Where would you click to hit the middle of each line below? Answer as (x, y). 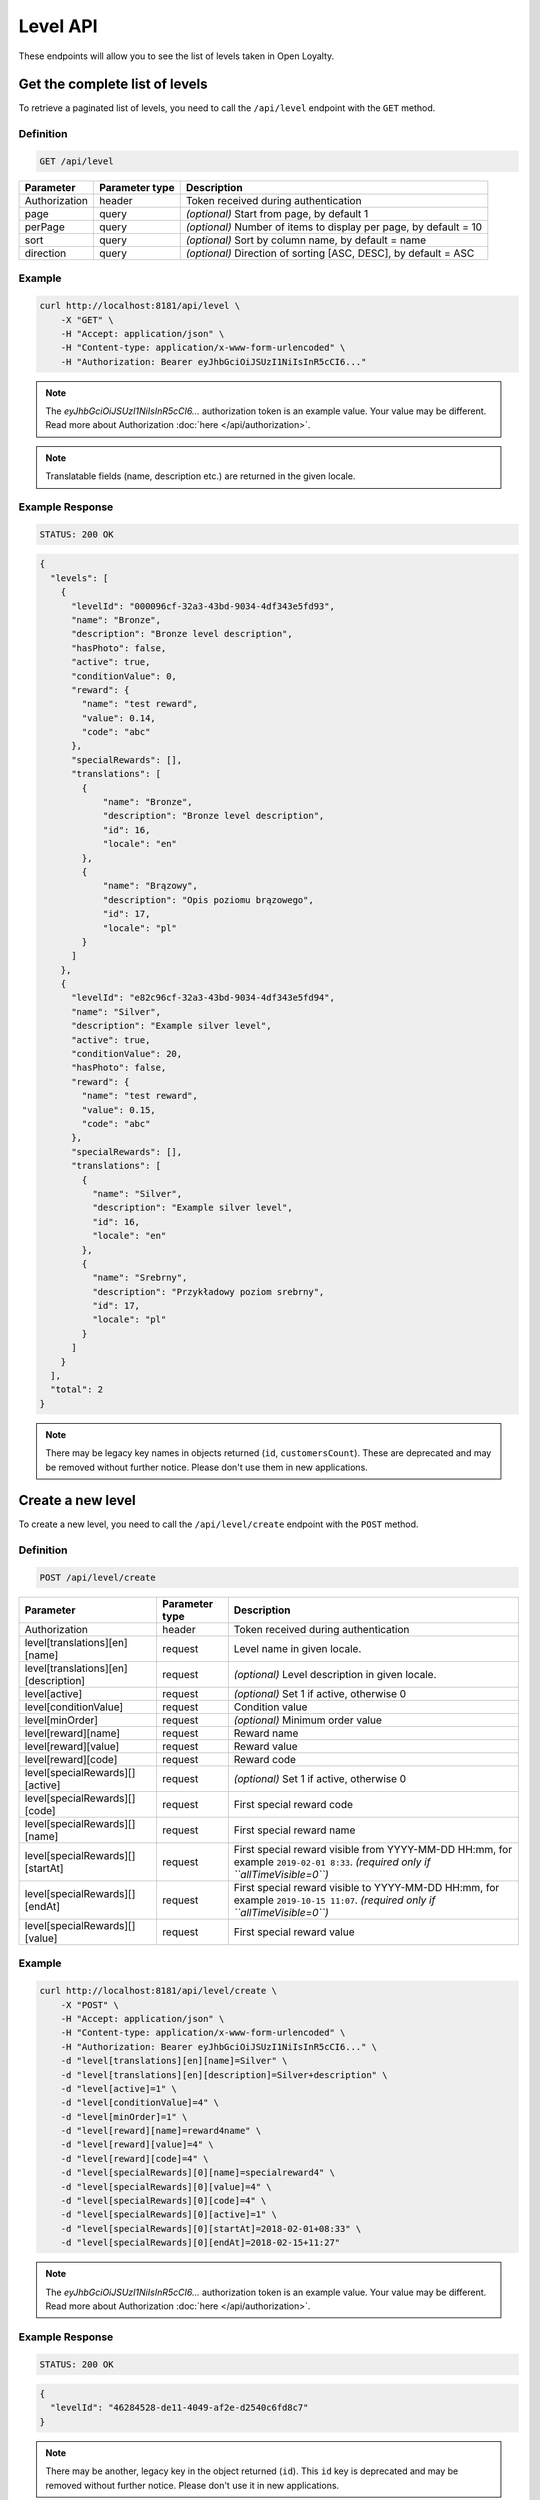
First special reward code (293, 1805)
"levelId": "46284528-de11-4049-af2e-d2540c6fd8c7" (179, 2408)
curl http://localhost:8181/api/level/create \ (158, 1991)
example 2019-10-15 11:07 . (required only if (334, 1900)
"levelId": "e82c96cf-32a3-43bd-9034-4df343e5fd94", (203, 998)
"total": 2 (77, 1389)
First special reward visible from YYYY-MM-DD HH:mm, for (373, 1850)
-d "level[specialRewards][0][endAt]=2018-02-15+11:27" (200, 2243)
